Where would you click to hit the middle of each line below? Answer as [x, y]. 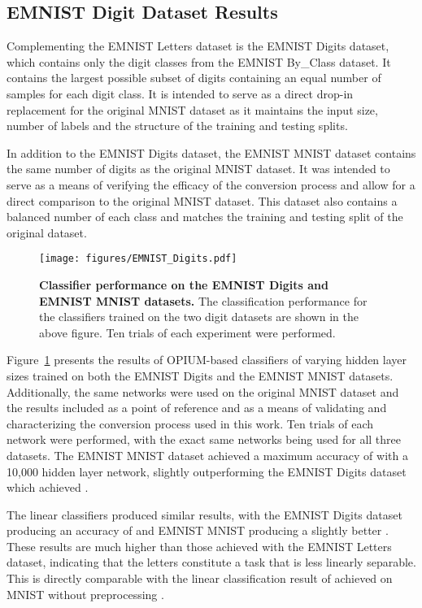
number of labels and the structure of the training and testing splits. [177, 126]
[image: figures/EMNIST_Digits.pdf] [138, 259]
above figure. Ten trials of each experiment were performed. [187, 332]
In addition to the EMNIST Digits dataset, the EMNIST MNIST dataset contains [211, 152]
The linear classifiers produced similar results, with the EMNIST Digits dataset [204, 514]
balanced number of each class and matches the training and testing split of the [205, 217]
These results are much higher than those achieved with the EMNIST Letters [199, 546]
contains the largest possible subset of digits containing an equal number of [194, 78]
